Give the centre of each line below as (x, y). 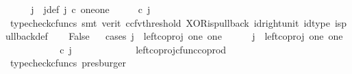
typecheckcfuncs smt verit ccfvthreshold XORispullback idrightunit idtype (170, 22)
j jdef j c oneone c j (91, 9)
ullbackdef (27, 36)
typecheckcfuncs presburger (68, 63)
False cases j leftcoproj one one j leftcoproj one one (206, 36)
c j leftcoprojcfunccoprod (143, 49)
